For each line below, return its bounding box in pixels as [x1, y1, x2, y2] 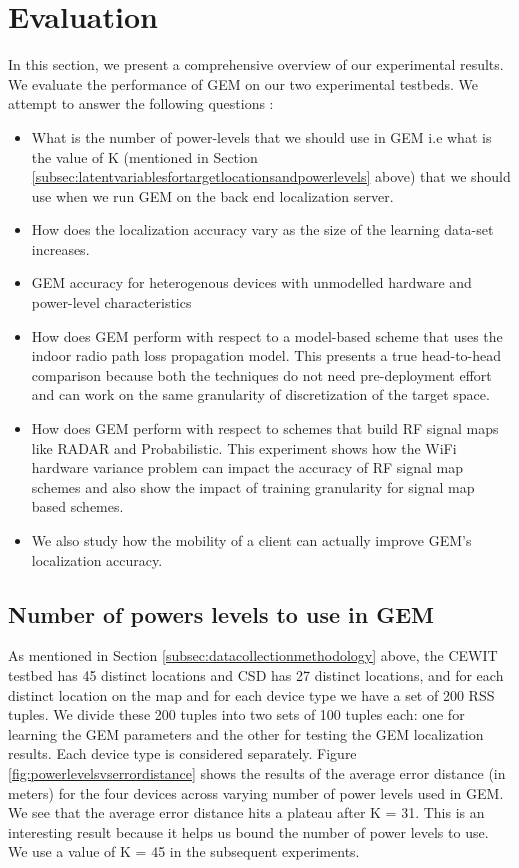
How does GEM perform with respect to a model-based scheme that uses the [31, 325, 503, 346]
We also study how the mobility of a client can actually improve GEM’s [31, 530, 472, 550]
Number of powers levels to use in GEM [8, 598, 434, 629]
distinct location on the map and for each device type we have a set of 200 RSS [8, 684, 495, 705]
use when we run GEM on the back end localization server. [31, 185, 394, 206]
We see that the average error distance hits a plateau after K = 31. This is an [8, 802, 485, 823]
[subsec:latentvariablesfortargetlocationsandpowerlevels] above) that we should [31, 166, 511, 187]
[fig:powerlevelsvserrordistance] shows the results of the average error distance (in [8, 762, 506, 783]
